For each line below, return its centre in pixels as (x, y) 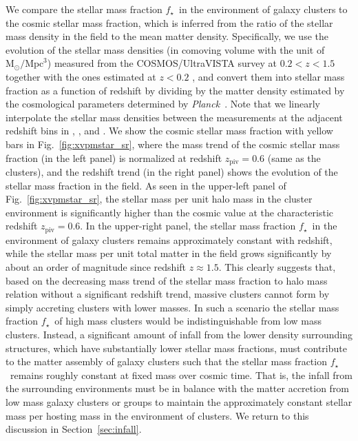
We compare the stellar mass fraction (84, 9)
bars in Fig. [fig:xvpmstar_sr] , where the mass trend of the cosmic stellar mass (173, 144)
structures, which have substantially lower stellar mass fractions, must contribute (176, 348)
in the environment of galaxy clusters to (263, 9)
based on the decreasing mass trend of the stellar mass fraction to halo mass (167, 280)
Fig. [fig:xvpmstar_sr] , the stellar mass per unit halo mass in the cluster (159, 199)
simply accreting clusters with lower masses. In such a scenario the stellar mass (172, 307)
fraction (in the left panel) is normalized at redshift (114, 157)
